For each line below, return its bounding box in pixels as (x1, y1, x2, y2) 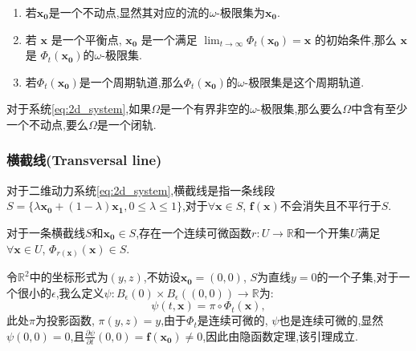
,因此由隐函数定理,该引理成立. (202, 327, 358, 344)
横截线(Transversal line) (6, 150, 162, 170)
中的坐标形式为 (29, 268, 108, 285)
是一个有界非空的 (160, 100, 251, 117)
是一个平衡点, (51, 30, 122, 47)
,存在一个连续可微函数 (136, 224, 252, 240)
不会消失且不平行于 (279, 197, 381, 214)
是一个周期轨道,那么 (79, 73, 184, 90)
